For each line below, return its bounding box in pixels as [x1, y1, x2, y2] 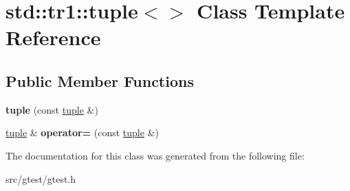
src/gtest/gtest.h [6, 171, 76, 186]
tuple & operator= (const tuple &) [6, 125, 159, 140]
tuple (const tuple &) [6, 102, 98, 116]
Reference [6, 23, 101, 51]
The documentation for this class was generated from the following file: [6, 148, 305, 162]
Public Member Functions [6, 70, 194, 91]
